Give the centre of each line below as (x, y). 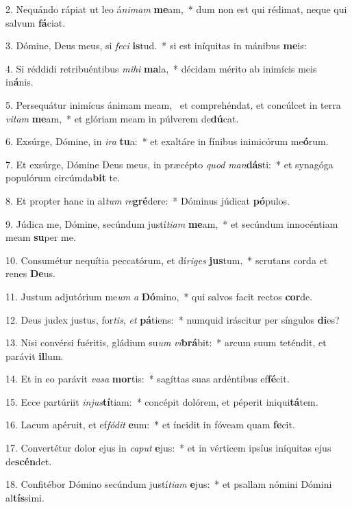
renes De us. (30, 273)
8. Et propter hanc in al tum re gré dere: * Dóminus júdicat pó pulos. (148, 200)
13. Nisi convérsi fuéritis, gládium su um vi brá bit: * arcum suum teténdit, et (166, 342)
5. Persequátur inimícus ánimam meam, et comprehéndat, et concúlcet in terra (173, 104)
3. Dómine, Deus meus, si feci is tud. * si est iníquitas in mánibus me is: (156, 45)
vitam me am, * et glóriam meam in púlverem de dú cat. (122, 118)
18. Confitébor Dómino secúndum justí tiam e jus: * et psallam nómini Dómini (169, 484)
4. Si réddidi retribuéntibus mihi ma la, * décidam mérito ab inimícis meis (161, 68)
